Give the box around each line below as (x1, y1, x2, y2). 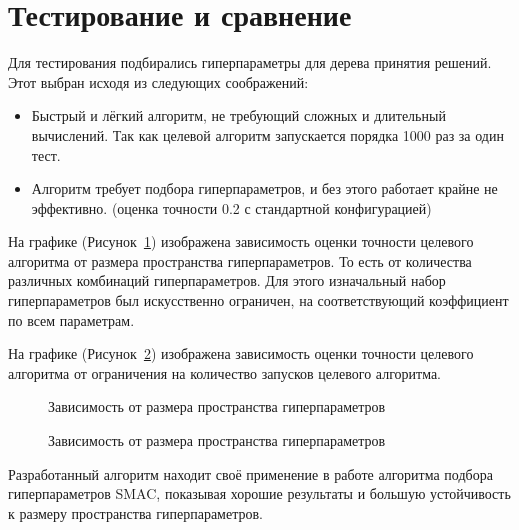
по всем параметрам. (8, 309, 135, 330)
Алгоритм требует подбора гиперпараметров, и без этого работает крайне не (31, 178, 498, 199)
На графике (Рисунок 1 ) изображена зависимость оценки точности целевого (8, 231, 474, 252)
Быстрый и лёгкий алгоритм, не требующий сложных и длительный (31, 105, 446, 126)
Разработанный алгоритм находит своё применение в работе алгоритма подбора (8, 463, 493, 484)
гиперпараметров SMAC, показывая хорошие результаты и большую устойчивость (8, 483, 511, 504)
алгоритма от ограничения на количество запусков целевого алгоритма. (8, 362, 442, 383)
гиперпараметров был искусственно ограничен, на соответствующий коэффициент (8, 290, 509, 311)
